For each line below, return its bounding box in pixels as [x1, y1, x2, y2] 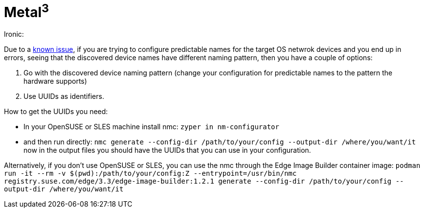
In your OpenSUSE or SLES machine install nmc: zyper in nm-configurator [23, 122, 279, 131]
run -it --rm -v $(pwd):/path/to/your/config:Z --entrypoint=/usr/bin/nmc [4, 169, 297, 178]
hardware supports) [23, 77, 87, 86]
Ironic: [4, 30, 24, 39]
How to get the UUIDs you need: [4, 107, 108, 116]
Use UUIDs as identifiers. [23, 92, 104, 101]
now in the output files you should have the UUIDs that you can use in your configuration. [23, 146, 311, 155]
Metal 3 [4, 1, 49, 21]
